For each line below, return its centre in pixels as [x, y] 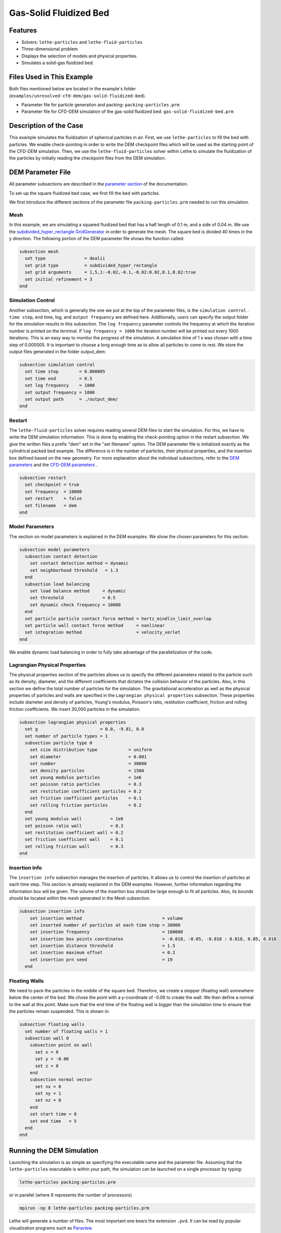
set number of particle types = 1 [66, 736]
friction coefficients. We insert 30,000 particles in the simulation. [75, 709]
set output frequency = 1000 [60, 392]
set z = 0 [47, 1066]
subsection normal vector [61, 1080]
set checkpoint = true [52, 485]
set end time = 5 [53, 1121]
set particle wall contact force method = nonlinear [95, 625]
